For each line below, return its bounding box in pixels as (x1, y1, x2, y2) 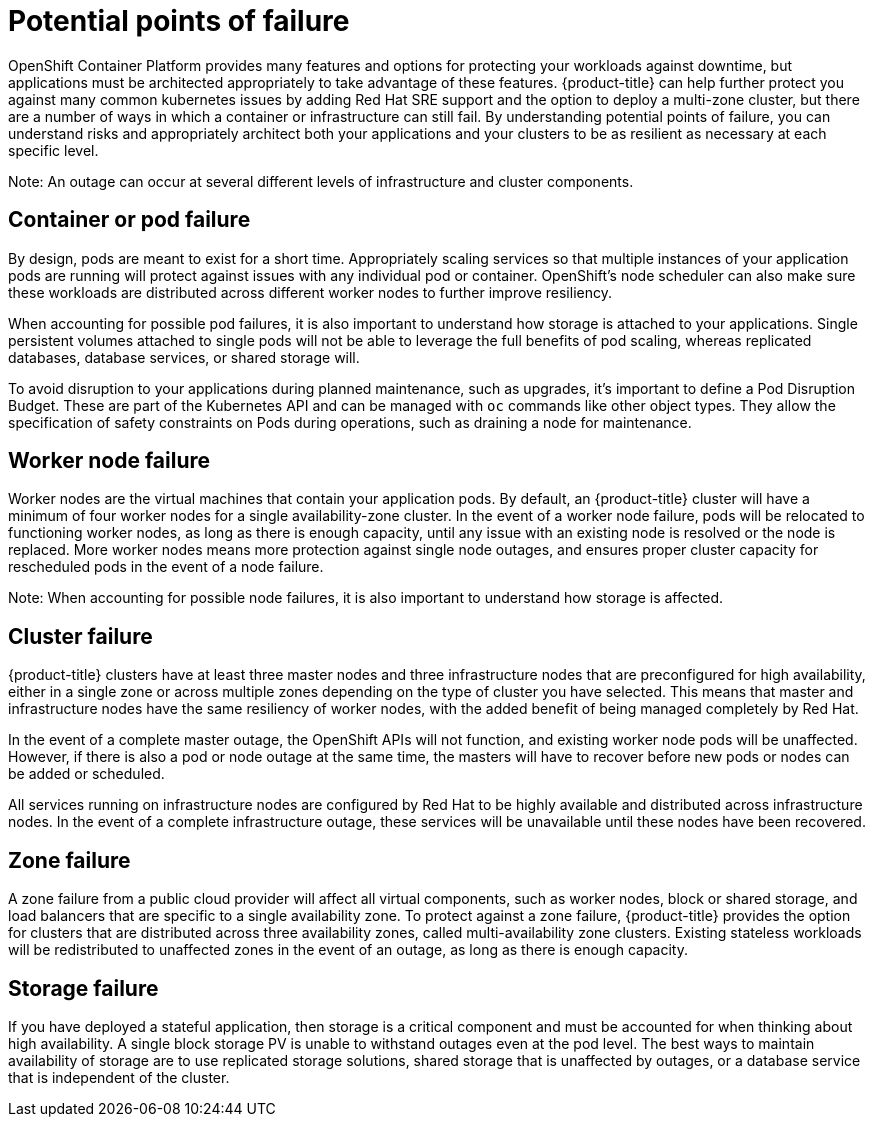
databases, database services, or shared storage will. (8, 348, 360, 366)
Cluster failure (8, 623, 153, 649)
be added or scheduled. (8, 765, 165, 783)
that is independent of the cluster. (8, 1068, 230, 1086)
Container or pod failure (8, 207, 251, 233)
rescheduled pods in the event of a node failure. (8, 558, 324, 576)
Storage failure (8, 975, 159, 1001)
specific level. (8, 141, 99, 159)
